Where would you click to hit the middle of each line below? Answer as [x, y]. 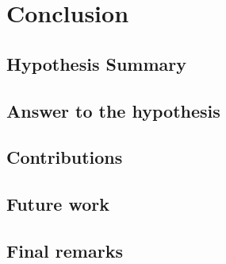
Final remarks [65, 250]
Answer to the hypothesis [113, 110]
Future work [58, 204]
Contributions [65, 157]
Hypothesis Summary [97, 63]
